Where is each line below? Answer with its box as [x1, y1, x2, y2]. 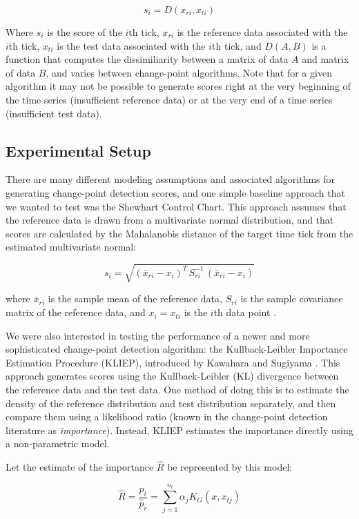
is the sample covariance [240, 291, 343, 306]
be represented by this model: [167, 460, 293, 474]
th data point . [213, 305, 276, 320]
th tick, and [212, 38, 262, 52]
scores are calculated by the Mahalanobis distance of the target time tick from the [6, 226, 353, 240]
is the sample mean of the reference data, [48, 291, 222, 306]
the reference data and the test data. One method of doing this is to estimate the [6, 382, 349, 397]
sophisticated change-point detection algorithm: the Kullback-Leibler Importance [6, 342, 348, 356]
